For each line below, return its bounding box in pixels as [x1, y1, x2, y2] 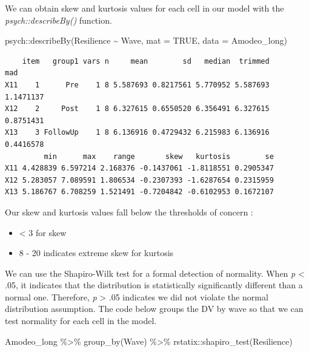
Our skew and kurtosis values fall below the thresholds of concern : [5, 205, 253, 218]
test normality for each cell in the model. [5, 314, 157, 327]
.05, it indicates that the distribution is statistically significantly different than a [5, 279, 303, 291]
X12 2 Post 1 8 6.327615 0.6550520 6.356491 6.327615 [5, 104, 270, 113]
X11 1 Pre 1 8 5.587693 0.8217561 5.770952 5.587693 [5, 80, 270, 89]
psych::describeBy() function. [5, 13, 112, 26]
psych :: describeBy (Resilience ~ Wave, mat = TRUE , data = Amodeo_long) [5, 34, 287, 47]
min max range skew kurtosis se [44, 152, 274, 161]
